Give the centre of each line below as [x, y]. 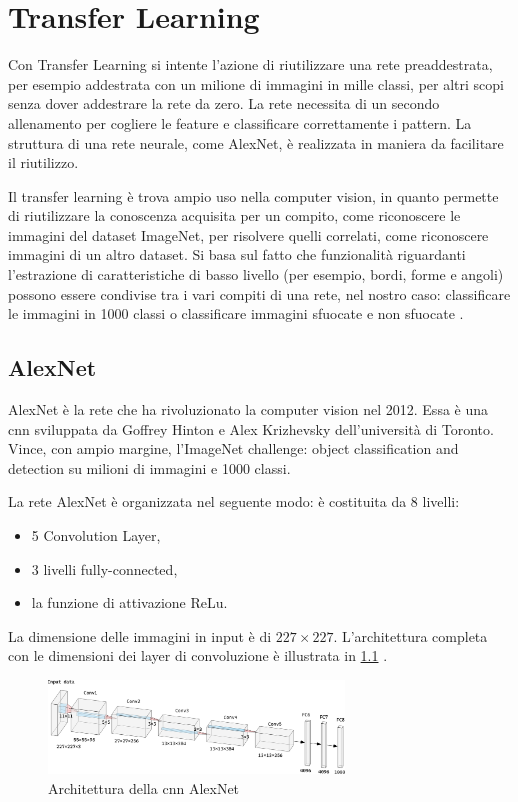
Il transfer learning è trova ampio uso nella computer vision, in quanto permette [253, 195]
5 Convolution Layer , [96, 535]
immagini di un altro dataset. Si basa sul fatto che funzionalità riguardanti [237, 254]
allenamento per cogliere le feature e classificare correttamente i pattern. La [240, 122]
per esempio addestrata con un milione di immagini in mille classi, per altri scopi [256, 83]
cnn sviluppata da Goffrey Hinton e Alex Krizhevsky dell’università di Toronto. [251, 428]
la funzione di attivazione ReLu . [129, 602]
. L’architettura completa [410, 635]
